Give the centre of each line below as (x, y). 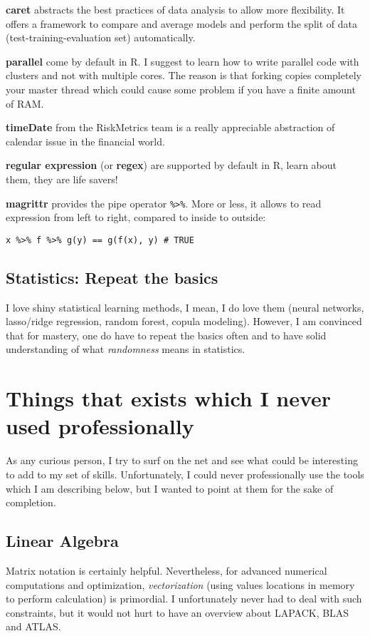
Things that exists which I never (169, 398)
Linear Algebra (62, 541)
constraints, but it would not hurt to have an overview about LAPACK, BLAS (178, 612)
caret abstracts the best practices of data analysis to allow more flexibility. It (175, 9)
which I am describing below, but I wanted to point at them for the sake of (170, 488)
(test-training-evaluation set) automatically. (101, 37)
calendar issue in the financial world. (85, 141)
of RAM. (25, 103)
